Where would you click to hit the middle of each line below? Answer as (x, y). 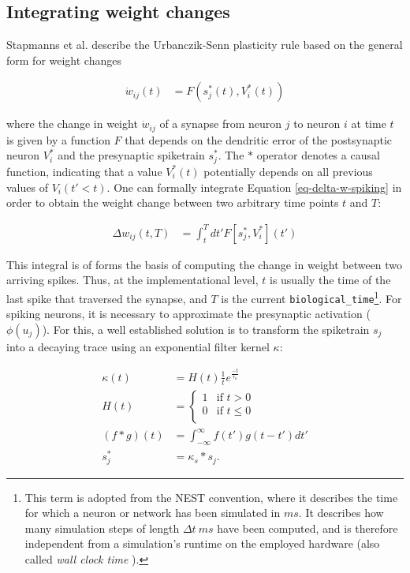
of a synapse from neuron (221, 124)
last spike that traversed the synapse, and (107, 298)
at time (369, 124)
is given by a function (58, 139)
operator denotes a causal (318, 155)
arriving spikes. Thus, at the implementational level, (132, 280)
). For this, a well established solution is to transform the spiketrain (206, 329)
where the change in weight (72, 124)
